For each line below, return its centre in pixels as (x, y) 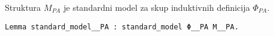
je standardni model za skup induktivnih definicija (157, 7)
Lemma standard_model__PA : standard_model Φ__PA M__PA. (122, 27)
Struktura (23, 7)
